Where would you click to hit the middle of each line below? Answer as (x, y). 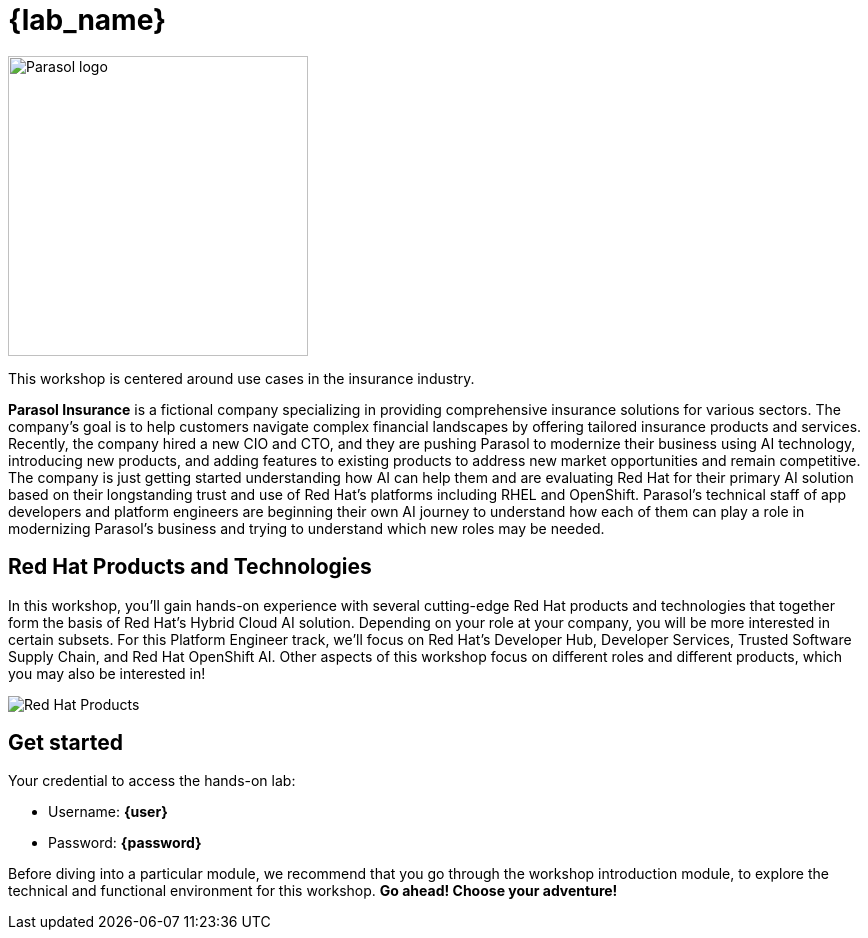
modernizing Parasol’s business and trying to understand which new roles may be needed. (306, 528)
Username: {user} (108, 812)
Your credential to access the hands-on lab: (152, 781)
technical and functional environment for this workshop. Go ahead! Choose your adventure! (313, 891)
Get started (65, 743)
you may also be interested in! (107, 673)
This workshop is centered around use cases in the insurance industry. (241, 378)
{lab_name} (87, 20)
